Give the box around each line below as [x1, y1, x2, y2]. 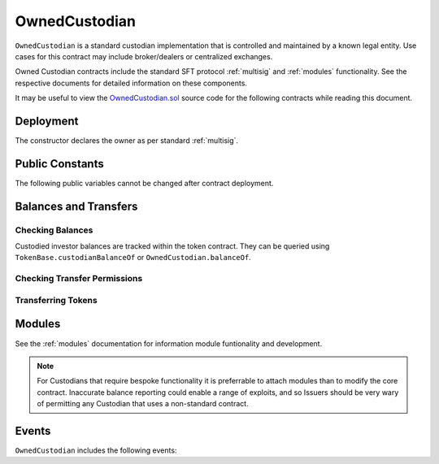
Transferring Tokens [15, 294, 98, 306]
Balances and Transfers [15, 199, 138, 213]
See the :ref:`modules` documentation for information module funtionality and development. [15, 338, 323, 349]
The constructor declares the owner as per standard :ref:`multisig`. [15, 136, 239, 145]
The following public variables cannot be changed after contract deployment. [15, 178, 274, 188]
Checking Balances [15, 224, 93, 236]
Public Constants [15, 157, 105, 171]
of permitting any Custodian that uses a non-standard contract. [37, 399, 249, 409]
